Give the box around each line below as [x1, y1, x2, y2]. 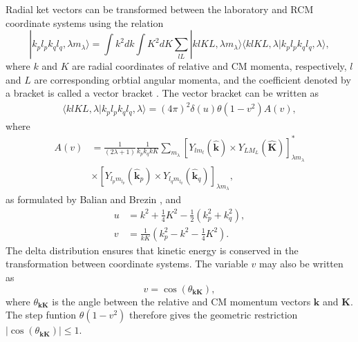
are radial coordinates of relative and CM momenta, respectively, [72, 59, 347, 73]
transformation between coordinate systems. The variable [6, 256, 248, 271]
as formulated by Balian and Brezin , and [6, 192, 182, 207]
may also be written [258, 256, 343, 271]
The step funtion [6, 307, 76, 322]
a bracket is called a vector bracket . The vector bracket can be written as [6, 86, 319, 100]
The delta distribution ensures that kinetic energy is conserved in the [6, 243, 299, 257]
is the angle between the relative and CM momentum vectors [52, 294, 311, 308]
